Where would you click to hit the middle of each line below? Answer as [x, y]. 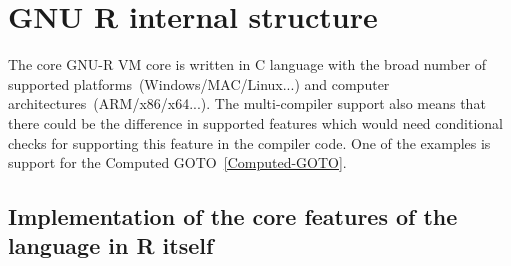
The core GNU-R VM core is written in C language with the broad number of [247, 64]
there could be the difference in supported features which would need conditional [255, 122]
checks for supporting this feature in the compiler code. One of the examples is [249, 142]
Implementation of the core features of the [233, 216]
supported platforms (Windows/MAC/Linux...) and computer [199, 83]
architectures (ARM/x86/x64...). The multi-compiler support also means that [247, 103]
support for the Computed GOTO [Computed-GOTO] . [177, 162]
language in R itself [111, 245]
